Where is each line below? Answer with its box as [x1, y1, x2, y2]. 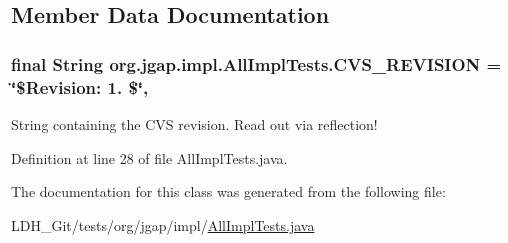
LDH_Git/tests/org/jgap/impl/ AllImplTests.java [11, 214, 315, 235]
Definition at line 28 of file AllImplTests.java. [11, 147, 288, 168]
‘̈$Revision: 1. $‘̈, [11, 74, 149, 99]
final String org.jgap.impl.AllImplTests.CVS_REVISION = [11, 51, 502, 76]
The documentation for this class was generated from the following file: [11, 181, 446, 202]
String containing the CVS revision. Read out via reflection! [11, 113, 378, 134]
